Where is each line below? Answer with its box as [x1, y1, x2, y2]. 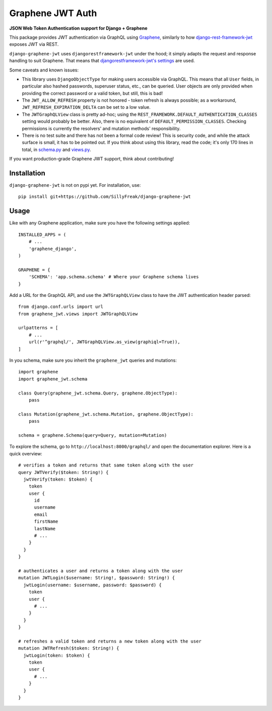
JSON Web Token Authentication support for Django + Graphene [9, 25, 148, 31]
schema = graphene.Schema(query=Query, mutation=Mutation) [18, 432, 167, 438]
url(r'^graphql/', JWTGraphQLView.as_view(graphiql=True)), [28, 339, 181, 345]
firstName [34, 519, 58, 524]
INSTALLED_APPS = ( [18, 231, 66, 238]
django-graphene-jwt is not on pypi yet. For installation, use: [9, 182, 141, 188]
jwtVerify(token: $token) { [23, 476, 93, 482]
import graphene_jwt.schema [18, 376, 88, 382]
